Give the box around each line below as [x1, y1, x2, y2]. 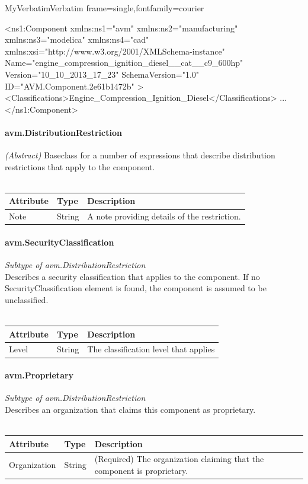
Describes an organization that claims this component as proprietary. [5, 403, 256, 415]
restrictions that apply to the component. [5, 160, 155, 173]
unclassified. [5, 293, 49, 305]
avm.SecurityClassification [5, 235, 114, 248]
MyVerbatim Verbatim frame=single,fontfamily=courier [5, 2, 204, 14]
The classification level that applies [87, 343, 215, 355]
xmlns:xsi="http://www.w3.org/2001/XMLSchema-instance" [5, 44, 225, 57]
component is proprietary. [94, 464, 188, 477]
